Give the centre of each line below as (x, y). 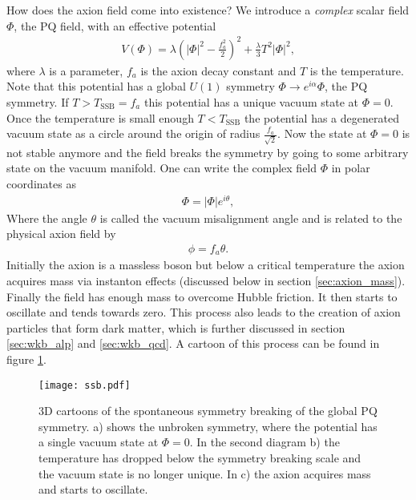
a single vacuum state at (99, 442)
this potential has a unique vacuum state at (251, 101)
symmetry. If (38, 101)
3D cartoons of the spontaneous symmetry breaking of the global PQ (208, 411)
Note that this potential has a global (96, 86)
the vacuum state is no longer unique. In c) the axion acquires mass (205, 473)
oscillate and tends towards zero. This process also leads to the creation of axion (204, 312)
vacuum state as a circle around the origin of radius (133, 133)
